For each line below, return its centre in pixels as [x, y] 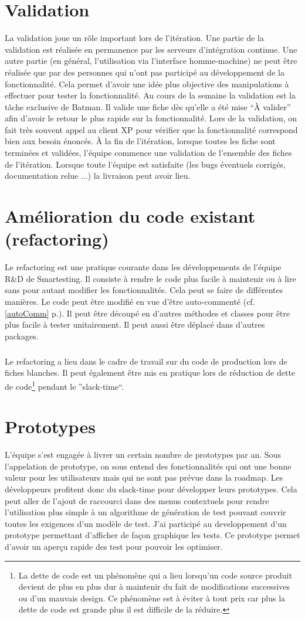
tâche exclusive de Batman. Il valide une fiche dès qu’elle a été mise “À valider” [148, 106]
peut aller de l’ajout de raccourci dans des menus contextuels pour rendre [137, 500]
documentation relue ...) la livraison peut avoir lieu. [98, 176]
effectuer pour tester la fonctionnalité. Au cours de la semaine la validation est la [150, 95]
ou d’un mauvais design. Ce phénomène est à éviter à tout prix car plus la [152, 598]
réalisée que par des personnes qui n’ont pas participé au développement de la [145, 72]
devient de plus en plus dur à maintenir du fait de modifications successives [154, 586]
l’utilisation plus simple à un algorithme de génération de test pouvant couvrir [145, 512]
